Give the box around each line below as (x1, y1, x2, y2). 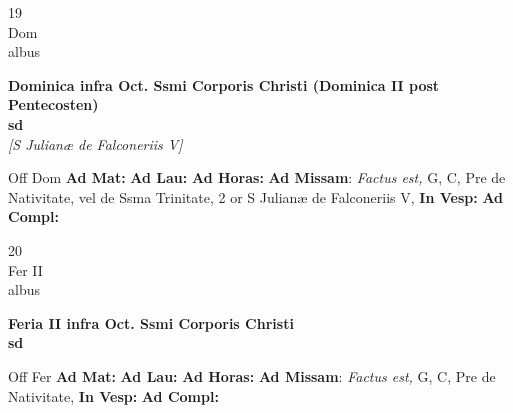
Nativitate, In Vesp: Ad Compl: (8, 385, 219, 406)
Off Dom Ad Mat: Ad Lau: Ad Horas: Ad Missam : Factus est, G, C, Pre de (8, 167, 506, 188)
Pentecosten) (8, 94, 99, 115)
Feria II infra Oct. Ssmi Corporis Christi (8, 312, 294, 333)
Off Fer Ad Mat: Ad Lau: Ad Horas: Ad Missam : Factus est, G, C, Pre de (8, 365, 496, 386)
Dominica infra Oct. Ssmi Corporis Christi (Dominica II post (8, 74, 440, 95)
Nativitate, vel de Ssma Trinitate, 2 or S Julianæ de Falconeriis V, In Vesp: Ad (8, 186, 504, 207)
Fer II (8, 259, 43, 280)
